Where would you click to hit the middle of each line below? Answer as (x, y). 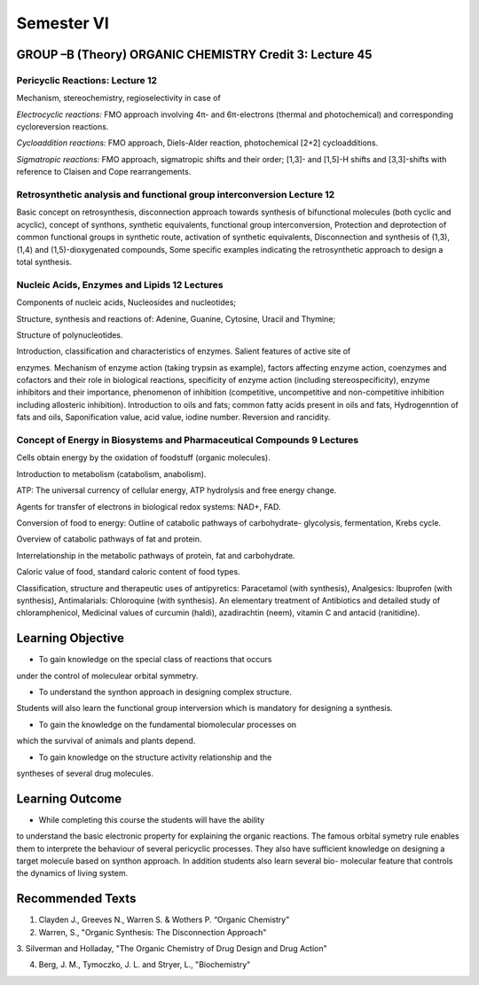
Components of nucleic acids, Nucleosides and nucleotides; (126, 302)
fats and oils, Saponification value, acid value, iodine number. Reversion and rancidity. (173, 418)
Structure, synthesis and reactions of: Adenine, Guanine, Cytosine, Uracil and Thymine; (176, 318)
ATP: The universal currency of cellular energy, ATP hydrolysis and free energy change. (177, 490)
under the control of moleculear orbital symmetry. (107, 676)
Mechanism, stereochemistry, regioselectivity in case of (118, 98)
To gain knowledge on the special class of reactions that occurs (155, 660)
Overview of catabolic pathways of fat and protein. (109, 539)
